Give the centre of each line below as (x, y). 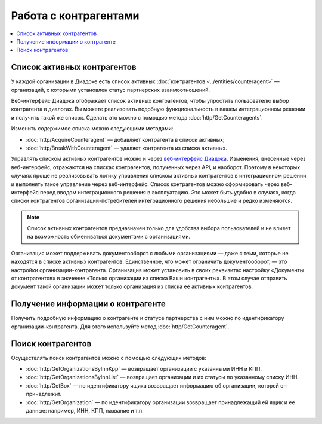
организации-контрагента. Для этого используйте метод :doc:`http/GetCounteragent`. (120, 327)
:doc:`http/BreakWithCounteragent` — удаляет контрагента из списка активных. (127, 148)
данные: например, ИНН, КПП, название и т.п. (85, 410)
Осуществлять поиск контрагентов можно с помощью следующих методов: (109, 358)
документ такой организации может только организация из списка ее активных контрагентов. (132, 286)
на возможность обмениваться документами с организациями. (109, 237)
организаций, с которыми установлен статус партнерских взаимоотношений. (111, 90)
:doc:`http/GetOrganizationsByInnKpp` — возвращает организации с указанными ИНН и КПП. (144, 369)
